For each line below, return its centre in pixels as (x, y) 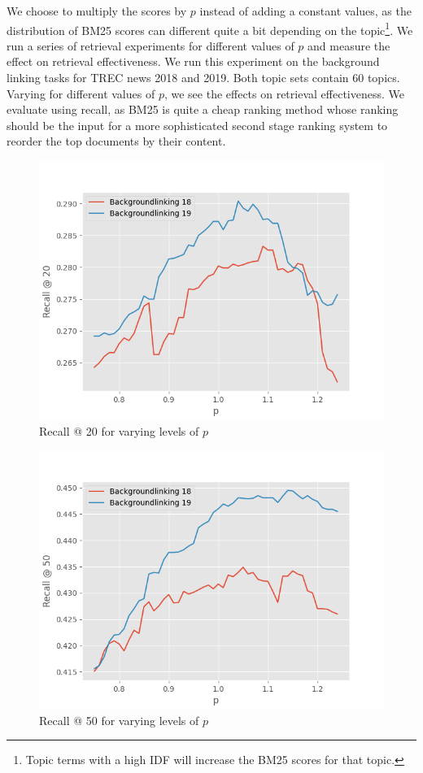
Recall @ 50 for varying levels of (119, 720)
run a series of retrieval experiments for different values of (150, 45)
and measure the (349, 45)
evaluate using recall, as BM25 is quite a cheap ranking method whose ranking (203, 109)
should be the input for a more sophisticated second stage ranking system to (197, 125)
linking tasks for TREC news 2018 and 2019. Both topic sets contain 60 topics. (203, 78)
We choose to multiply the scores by (97, 11)
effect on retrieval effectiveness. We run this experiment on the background (193, 61)
